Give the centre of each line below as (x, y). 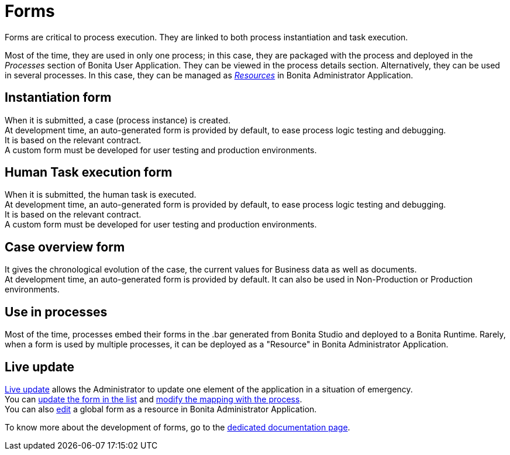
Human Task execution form (89, 173)
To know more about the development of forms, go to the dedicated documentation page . (178, 427)
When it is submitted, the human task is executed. (101, 195)
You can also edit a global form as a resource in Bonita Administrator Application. (161, 409)
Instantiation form (58, 98)
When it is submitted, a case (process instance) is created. (118, 120)
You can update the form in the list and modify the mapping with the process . (154, 399)
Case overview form (65, 247)
